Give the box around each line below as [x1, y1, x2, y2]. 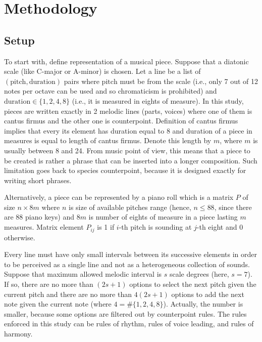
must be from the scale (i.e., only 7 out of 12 [120, 75, 258, 86]
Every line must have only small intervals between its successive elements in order [4, 249, 257, 260]
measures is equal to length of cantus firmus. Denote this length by [4, 135, 212, 146]
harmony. [4, 328, 33, 338]
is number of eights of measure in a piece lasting [88, 211, 238, 222]
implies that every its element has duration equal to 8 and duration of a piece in [4, 125, 252, 136]
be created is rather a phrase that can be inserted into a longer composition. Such [4, 155, 257, 165]
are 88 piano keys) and [4, 211, 74, 222]
